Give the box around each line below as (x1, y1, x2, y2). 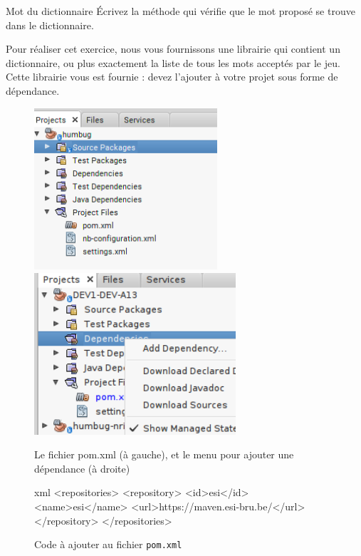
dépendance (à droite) (34, 460, 130, 475)
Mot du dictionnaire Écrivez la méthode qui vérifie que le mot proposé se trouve (6, 4, 355, 18)
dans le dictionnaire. (6, 17, 94, 32)
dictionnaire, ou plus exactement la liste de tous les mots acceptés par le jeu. (6, 55, 340, 70)
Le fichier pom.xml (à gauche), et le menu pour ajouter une (34, 447, 294, 462)
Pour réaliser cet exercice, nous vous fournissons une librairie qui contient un (6, 41, 340, 56)
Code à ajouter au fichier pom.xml (34, 537, 182, 552)
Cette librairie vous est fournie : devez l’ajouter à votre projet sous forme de (6, 69, 338, 84)
